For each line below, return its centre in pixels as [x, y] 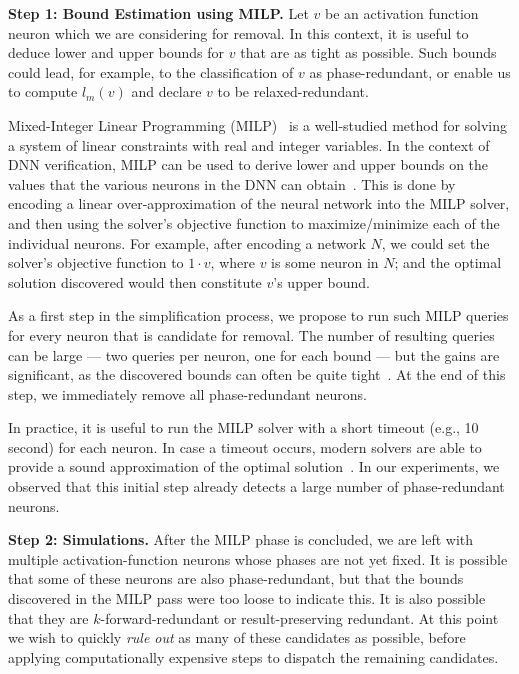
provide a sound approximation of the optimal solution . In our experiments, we [254, 466]
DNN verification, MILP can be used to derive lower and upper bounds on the [248, 164]
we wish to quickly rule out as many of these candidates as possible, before [237, 637]
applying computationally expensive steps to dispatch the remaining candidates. [253, 656]
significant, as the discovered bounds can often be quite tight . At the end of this [257, 374]
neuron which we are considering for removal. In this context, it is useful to [238, 32]
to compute [43, 91]
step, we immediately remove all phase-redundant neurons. [187, 393]
